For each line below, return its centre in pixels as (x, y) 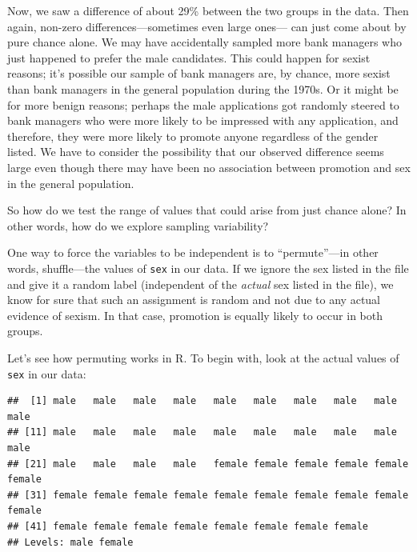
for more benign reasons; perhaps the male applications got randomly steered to (203, 104)
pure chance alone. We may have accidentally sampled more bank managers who (204, 42)
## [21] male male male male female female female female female (208, 464)
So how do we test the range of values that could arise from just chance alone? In (207, 210)
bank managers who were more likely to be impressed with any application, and (203, 120)
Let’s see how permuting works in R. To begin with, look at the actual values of (203, 357)
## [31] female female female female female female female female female (208, 495)
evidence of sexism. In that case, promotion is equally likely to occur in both (195, 315)
